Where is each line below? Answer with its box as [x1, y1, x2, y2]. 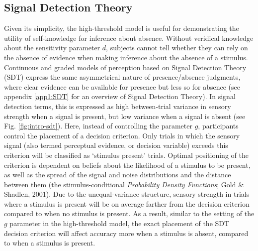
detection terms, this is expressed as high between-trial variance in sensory [4, 101, 231, 111]
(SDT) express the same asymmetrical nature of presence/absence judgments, [4, 72, 241, 82]
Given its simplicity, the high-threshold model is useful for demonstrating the [4, 23, 239, 33]
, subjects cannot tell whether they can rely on [106, 42, 248, 53]
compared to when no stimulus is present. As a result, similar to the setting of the [4, 208, 255, 219]
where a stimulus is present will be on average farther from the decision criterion [4, 198, 250, 209]
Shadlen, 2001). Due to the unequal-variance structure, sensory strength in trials [4, 189, 250, 199]
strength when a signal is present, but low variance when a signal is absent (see [4, 111, 246, 121]
